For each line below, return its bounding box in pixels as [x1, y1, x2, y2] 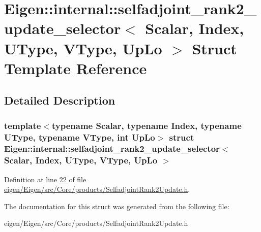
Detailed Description [4, 92, 115, 108]
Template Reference [4, 57, 147, 78]
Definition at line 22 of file [4, 174, 86, 184]
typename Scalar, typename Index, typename [51, 119, 242, 131]
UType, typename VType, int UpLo [4, 130, 155, 143]
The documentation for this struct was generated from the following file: [4, 201, 229, 211]
